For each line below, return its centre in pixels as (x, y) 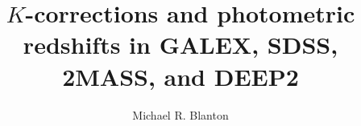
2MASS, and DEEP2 (180, 76)
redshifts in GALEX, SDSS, (180, 45)
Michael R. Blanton (180, 114)
